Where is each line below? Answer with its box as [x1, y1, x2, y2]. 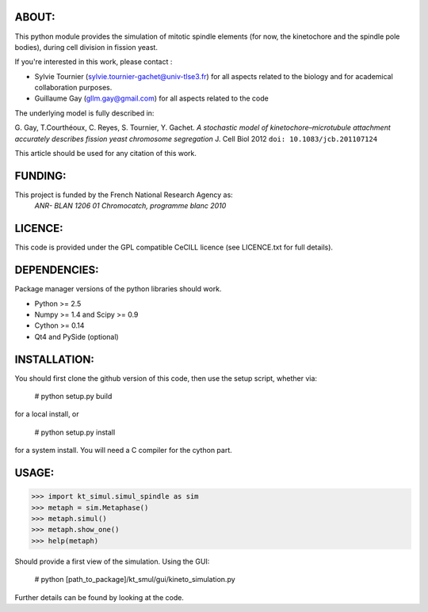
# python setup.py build [34, 392, 113, 401]
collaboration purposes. [34, 83, 113, 93]
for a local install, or [14, 409, 79, 419]
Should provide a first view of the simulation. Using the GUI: [14, 557, 210, 566]
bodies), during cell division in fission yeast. [14, 42, 159, 51]
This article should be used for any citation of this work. [14, 149, 197, 158]
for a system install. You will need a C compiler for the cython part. [14, 446, 233, 455]
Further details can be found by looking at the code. [14, 592, 184, 602]
